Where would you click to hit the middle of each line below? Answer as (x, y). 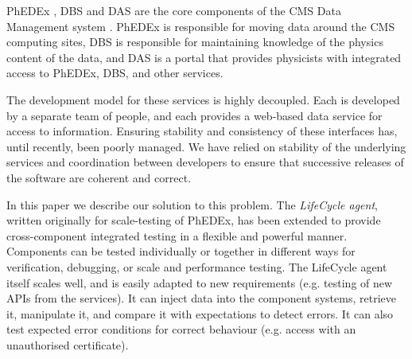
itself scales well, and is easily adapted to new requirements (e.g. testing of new (200, 282)
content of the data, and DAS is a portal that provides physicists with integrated (204, 57)
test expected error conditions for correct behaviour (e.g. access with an (181, 329)
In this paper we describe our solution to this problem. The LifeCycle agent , (192, 204)
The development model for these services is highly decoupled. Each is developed (203, 99)
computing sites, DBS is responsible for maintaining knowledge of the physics (195, 42)
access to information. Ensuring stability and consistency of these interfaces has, (202, 131)
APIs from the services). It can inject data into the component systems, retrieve (201, 298)
